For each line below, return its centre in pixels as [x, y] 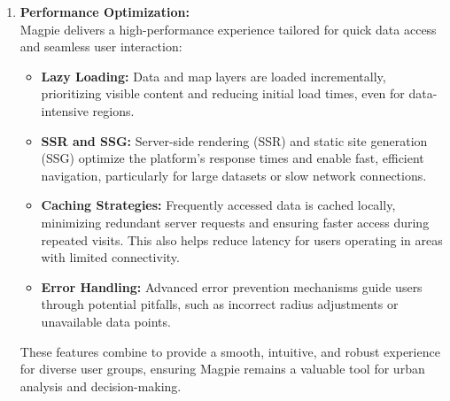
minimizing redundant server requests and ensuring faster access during [235, 222]
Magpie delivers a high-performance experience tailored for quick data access [228, 29]
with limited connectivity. [110, 257]
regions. [113, 110]
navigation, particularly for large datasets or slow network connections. [234, 175]
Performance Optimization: [105, 12]
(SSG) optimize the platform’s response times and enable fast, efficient [233, 158]
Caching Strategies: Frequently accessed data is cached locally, [218, 205]
